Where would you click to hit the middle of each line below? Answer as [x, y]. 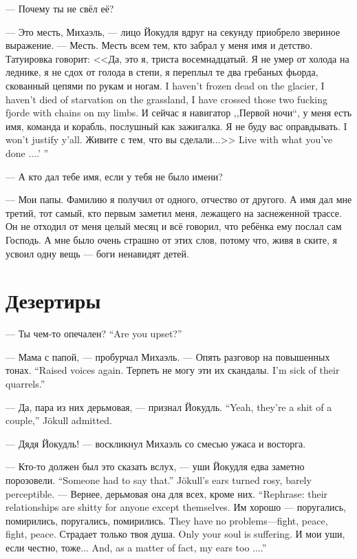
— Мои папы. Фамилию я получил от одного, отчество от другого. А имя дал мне [179, 199]
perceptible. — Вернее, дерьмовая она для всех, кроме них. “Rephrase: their [167, 493]
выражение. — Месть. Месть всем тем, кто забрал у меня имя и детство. [159, 45]
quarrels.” [25, 383]
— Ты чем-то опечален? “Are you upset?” [94, 334]
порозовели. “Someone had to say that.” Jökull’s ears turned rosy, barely [159, 479]
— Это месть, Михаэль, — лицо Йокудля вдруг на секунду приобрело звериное [173, 31]
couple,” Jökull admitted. [59, 420]
